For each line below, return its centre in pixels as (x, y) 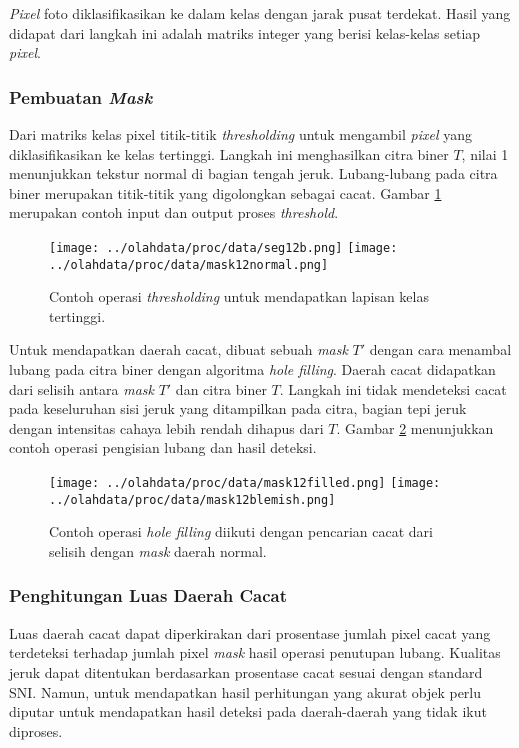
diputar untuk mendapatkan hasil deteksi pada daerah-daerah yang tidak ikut (248, 711)
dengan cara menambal (440, 349)
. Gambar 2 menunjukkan (415, 427)
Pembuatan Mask (81, 96)
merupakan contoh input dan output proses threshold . (174, 212)
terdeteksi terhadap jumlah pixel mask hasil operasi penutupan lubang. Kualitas (255, 652)
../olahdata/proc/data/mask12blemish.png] (192, 499)
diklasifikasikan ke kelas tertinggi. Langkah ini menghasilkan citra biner (229, 153)
